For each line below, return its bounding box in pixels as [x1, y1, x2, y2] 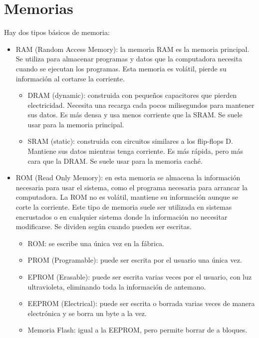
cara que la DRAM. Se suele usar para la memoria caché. [27, 155, 203, 166]
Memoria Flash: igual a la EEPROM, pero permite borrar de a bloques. [27, 325, 248, 335]
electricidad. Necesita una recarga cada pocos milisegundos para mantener [27, 99, 255, 110]
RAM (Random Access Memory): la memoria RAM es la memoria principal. [15, 43, 250, 54]
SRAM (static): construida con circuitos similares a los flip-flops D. [27, 136, 233, 146]
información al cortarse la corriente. [15, 73, 125, 83]
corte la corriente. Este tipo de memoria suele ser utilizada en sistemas [15, 202, 232, 212]
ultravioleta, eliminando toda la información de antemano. [27, 281, 206, 292]
